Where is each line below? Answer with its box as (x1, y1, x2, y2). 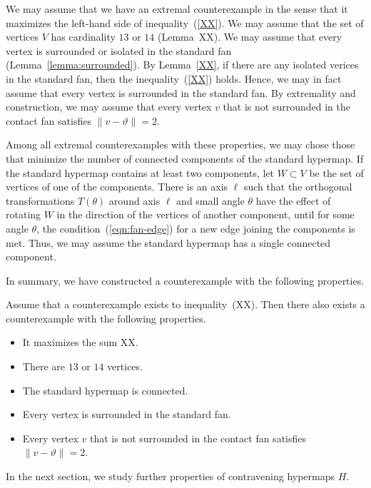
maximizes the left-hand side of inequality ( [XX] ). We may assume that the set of (6, 15, 364, 30)
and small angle (176, 193, 245, 208)
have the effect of (255, 193, 331, 208)
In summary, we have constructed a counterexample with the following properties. (6, 273, 365, 288)
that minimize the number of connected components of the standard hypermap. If (6, 151, 364, 166)
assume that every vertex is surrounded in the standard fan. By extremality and (6, 85, 356, 100)
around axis (108, 193, 161, 208)
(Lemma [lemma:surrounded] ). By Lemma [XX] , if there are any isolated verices (6, 57, 359, 72)
